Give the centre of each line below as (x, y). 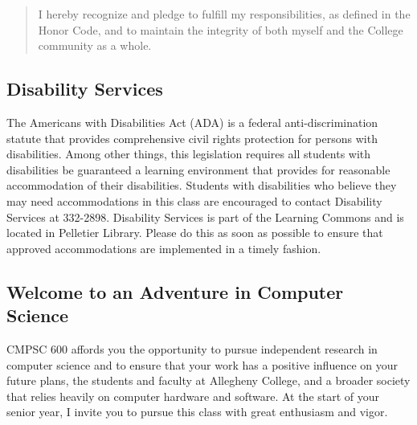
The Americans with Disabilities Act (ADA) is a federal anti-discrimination (192, 122)
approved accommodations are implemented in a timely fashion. (164, 248)
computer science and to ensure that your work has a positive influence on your (202, 364)
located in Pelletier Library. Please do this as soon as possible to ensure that (195, 233)
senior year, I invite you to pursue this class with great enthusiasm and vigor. (197, 412)
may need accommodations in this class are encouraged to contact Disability (194, 200)
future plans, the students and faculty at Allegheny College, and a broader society (208, 380)
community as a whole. (95, 45)
